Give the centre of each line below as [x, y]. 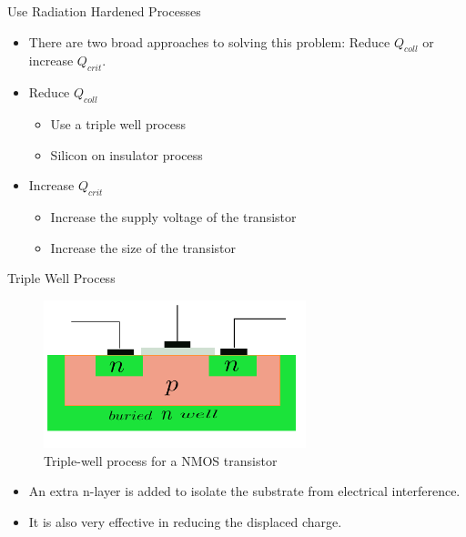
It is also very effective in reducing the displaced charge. [185, 521]
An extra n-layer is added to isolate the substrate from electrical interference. [244, 491]
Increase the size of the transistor [143, 247]
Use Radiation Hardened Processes [104, 11]
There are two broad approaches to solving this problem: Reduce [209, 41]
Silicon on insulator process [127, 154]
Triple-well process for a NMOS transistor [161, 460]
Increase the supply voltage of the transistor [173, 216]
